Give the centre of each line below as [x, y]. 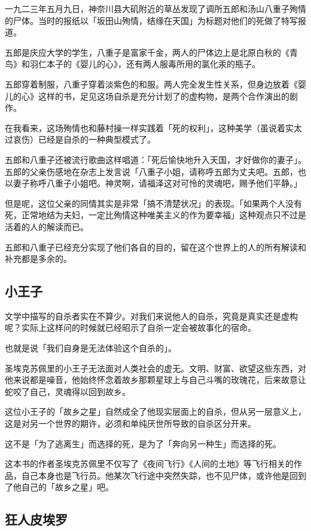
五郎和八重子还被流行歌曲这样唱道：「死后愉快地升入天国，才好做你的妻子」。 [155, 159]
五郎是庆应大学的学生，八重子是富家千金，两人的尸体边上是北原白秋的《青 [151, 52]
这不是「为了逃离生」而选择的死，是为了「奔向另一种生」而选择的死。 [143, 443]
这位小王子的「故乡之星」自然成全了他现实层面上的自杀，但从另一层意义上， [155, 411]
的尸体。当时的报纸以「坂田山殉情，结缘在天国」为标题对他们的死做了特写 [151, 20]
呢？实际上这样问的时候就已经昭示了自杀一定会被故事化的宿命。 [130, 328]
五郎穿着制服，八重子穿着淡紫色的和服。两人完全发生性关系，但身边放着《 [151, 84]
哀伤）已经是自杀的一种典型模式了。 [84, 139]
